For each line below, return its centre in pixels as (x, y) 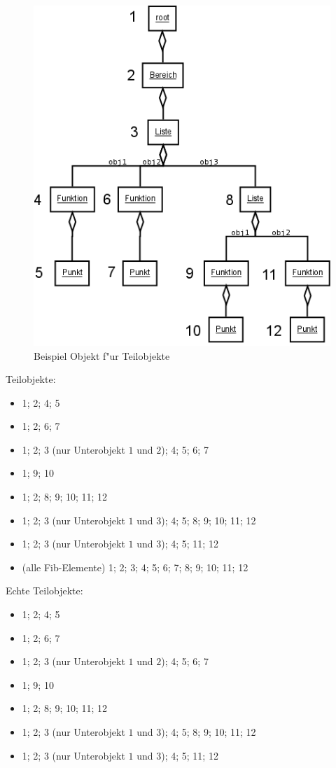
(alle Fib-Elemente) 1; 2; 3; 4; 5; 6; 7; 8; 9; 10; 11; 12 (135, 567)
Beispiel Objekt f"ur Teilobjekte (102, 355)
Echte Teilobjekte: (44, 591)
